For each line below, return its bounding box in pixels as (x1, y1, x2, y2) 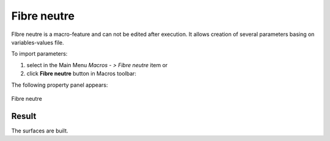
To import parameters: (11, 50, 68, 57)
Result (11, 110, 37, 121)
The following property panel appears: (11, 81, 108, 89)
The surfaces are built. (11, 127, 68, 134)
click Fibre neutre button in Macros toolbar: (26, 70, 137, 78)
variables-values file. (11, 38, 64, 46)
